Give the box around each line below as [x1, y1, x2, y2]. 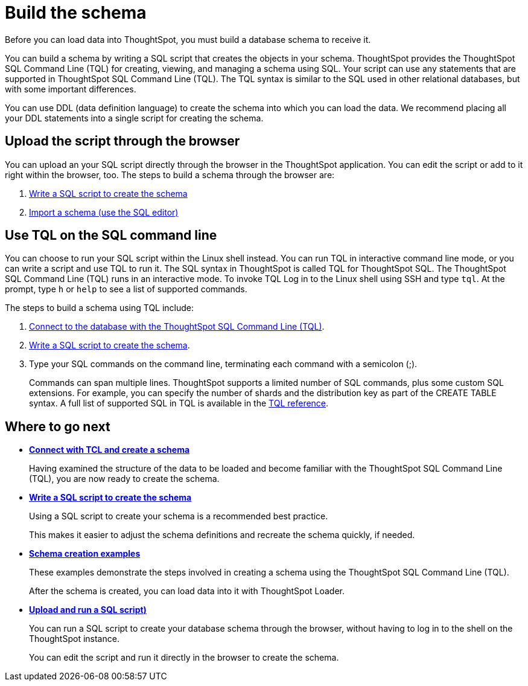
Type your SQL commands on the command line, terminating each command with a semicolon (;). [29, 359, 418, 370]
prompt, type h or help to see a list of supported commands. [5, 284, 247, 295]
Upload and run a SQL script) [29, 604, 147, 615]
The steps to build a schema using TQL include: [5, 303, 194, 313]
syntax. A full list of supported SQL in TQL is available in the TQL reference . [29, 398, 329, 409]
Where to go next [5, 418, 110, 434]
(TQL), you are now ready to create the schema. [29, 473, 220, 484]
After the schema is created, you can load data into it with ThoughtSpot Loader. [29, 586, 345, 597]
